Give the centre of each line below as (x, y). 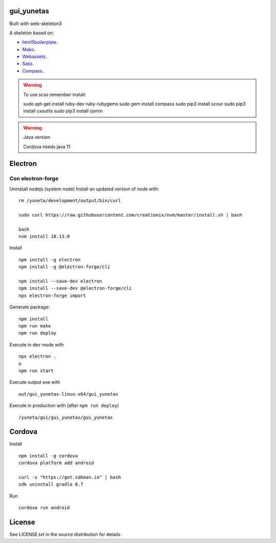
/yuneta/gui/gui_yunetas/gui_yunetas (66, 417)
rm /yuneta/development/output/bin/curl (70, 201)
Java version (37, 137)
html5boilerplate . (40, 42)
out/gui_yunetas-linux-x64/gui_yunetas (68, 394)
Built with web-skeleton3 (36, 24)
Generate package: (30, 307)
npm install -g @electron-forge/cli (64, 267)
